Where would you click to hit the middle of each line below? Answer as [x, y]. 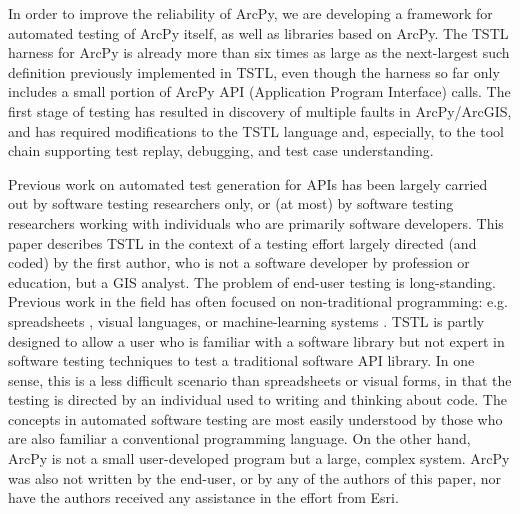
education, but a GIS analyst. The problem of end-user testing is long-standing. [252, 281]
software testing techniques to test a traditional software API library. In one [241, 360]
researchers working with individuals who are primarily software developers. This [256, 222]
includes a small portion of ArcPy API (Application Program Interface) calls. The [259, 91]
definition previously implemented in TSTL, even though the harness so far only [254, 71]
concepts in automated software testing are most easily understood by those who [255, 418]
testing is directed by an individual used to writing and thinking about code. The [257, 399]
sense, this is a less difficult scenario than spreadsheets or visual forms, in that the [260, 379]
